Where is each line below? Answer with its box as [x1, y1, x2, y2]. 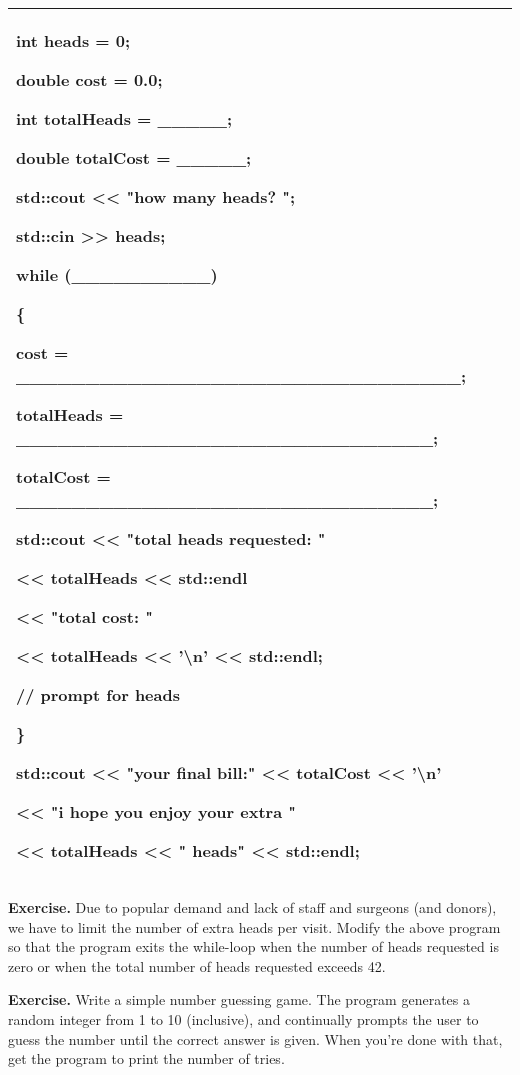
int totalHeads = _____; [16, 107, 233, 130]
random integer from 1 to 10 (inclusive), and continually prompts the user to [8, 1008, 479, 1029]
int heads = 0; [16, 29, 131, 52]
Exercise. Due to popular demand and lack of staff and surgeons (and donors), [8, 897, 497, 917]
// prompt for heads [16, 683, 180, 706]
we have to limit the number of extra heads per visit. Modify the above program [8, 916, 501, 937]
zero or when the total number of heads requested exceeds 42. [8, 955, 386, 976]
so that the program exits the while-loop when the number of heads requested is [8, 936, 499, 957]
